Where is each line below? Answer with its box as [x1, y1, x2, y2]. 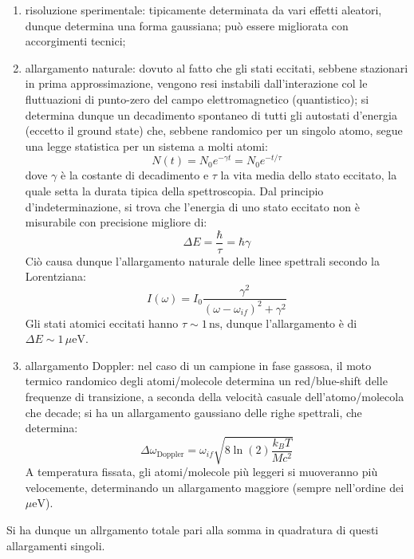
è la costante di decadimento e [61, 167, 209, 183]
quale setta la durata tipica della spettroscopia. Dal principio [25, 183, 324, 199]
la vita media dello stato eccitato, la [220, 167, 397, 183]
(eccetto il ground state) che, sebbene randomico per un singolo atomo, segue [25, 122, 403, 139]
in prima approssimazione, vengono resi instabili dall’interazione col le [25, 75, 368, 92]
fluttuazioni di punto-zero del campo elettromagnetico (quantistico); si [25, 90, 369, 107]
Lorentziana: [25, 268, 86, 285]
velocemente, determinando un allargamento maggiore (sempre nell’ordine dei [25, 478, 404, 495]
